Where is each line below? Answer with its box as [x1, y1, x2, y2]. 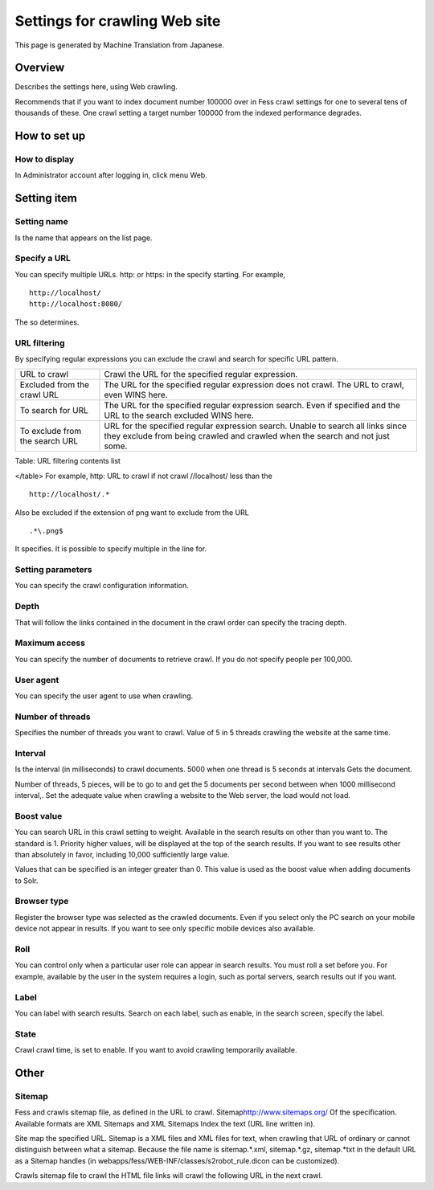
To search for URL [19, 405, 88, 416]
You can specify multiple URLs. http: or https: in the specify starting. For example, [14, 269, 285, 279]
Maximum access [14, 637, 86, 648]
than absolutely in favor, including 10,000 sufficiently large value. [14, 849, 230, 859]
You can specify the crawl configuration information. [14, 581, 189, 591]
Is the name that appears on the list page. [14, 233, 153, 243]
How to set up [14, 129, 86, 143]
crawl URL [19, 390, 59, 401]
